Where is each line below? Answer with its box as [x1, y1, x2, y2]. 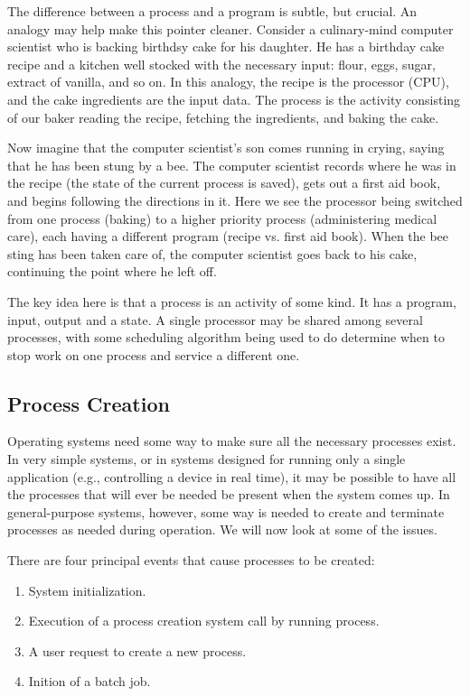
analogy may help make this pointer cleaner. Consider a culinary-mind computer [7, 19, 454, 38]
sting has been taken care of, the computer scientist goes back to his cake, [7, 244, 418, 263]
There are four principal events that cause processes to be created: [7, 551, 375, 570]
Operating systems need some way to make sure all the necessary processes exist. [7, 432, 456, 450]
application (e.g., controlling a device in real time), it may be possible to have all [7, 467, 456, 486]
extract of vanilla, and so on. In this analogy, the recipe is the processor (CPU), [7, 72, 449, 91]
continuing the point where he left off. [7, 262, 217, 281]
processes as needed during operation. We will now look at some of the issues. [7, 520, 437, 539]
